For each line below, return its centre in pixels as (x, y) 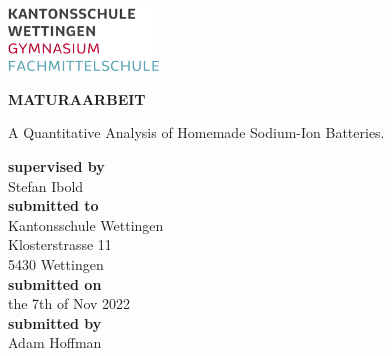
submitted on (55, 283)
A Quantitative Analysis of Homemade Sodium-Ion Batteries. (196, 132)
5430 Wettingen (56, 263)
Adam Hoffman (55, 342)
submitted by (55, 322)
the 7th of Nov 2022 (69, 303)
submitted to (53, 205)
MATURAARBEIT (77, 98)
